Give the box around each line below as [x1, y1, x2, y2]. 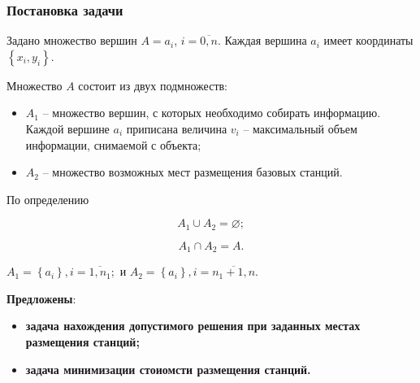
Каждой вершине [25, 120, 110, 137]
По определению [6, 190, 89, 207]
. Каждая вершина [217, 32, 307, 49]
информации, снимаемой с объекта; [25, 136, 201, 153]
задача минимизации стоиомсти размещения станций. [25, 360, 311, 377]
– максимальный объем [243, 120, 357, 137]
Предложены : [6, 289, 76, 307]
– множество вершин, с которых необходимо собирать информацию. [42, 104, 381, 121]
